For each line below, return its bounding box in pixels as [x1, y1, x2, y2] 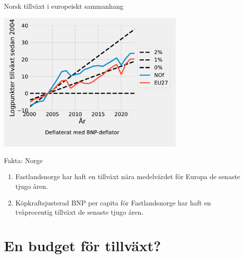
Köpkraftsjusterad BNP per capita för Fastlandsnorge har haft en [15, 197, 211, 207]
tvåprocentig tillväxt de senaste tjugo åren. [15, 207, 144, 217]
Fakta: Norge [4, 155, 43, 165]
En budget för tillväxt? [4, 235, 161, 255]
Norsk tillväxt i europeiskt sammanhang [4, 1, 124, 11]
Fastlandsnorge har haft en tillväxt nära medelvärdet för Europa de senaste [15, 171, 240, 182]
